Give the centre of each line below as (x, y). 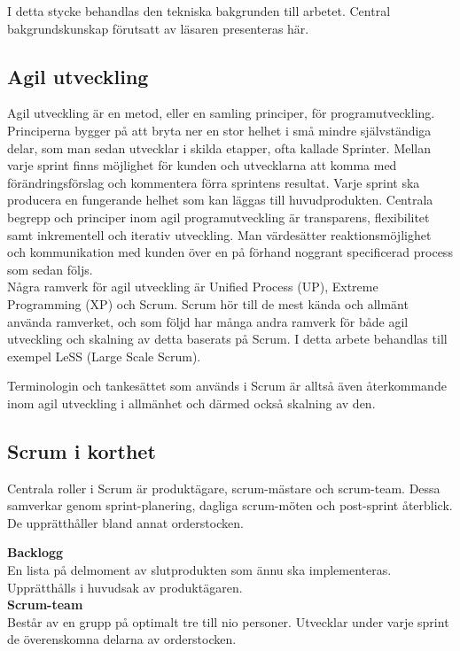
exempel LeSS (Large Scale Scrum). (104, 356)
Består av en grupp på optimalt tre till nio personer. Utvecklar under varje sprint (228, 621)
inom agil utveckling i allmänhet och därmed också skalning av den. (191, 403)
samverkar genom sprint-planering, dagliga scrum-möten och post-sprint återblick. (230, 505)
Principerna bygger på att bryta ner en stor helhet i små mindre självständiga (219, 130)
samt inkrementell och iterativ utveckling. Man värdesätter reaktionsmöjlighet (219, 234)
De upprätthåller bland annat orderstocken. (125, 522)
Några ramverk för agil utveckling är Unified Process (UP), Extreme (193, 287)
